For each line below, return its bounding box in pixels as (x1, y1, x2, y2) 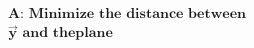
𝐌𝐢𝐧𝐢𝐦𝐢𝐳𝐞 (28, 7, 95, 22)
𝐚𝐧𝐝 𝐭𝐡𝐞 (22, 26, 76, 41)
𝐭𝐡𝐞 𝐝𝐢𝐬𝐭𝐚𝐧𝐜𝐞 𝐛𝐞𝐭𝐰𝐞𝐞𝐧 (98, 7, 247, 22)
